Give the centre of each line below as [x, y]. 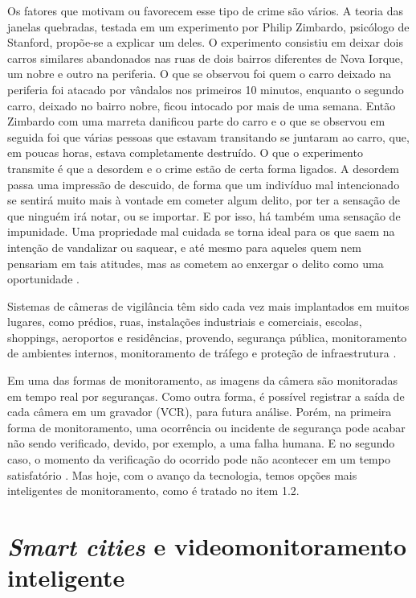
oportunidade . [43, 279]
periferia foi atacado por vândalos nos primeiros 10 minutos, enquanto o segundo [206, 89]
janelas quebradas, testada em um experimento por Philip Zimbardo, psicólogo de [208, 26]
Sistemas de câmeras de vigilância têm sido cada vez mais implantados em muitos [208, 305]
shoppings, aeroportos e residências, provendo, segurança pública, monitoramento [207, 337]
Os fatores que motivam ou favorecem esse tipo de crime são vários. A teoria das [205, 10]
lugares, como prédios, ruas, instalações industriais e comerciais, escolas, [185, 322]
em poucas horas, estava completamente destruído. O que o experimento [185, 153]
